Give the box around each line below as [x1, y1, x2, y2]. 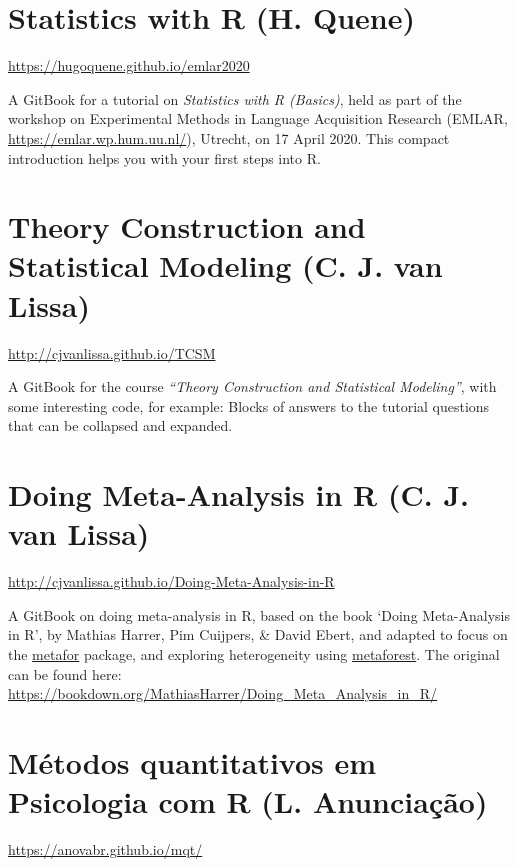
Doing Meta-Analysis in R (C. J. [8, 474, 469, 515]
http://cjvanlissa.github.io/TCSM [8, 342, 216, 363]
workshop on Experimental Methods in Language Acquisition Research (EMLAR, [8, 108, 508, 129]
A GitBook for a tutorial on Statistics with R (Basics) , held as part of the [8, 88, 462, 109]
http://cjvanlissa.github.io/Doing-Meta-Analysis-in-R [8, 571, 335, 592]
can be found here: [8, 663, 122, 684]
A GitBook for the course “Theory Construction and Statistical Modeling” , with [8, 376, 497, 397]
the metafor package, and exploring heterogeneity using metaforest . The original [8, 644, 500, 665]
